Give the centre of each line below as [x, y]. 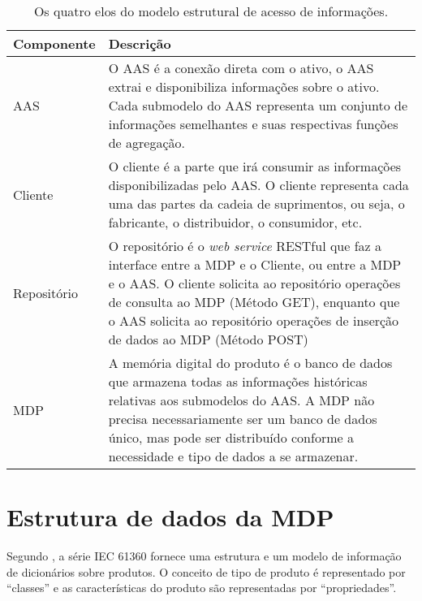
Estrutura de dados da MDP [170, 517]
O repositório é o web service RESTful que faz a [245, 246]
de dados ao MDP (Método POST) [208, 339]
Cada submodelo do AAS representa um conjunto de [258, 105]
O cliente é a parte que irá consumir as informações [255, 166]
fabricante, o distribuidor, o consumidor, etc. [235, 222]
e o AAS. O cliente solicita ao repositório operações [254, 283]
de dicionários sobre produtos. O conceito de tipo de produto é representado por [206, 571]
